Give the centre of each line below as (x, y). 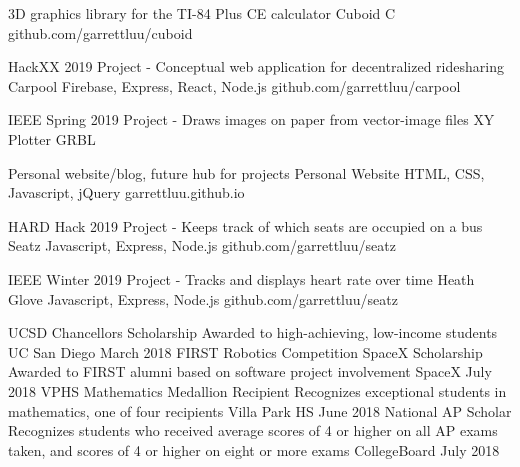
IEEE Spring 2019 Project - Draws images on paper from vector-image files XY (251, 119)
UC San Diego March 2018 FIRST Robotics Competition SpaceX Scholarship (245, 351)
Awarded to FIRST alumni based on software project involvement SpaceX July (250, 371)
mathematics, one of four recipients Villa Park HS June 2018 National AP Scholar (260, 410)
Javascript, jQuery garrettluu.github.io (126, 192)
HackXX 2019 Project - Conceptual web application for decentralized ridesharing (256, 66)
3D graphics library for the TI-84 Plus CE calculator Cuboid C (202, 13)
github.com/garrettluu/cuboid (100, 32)
